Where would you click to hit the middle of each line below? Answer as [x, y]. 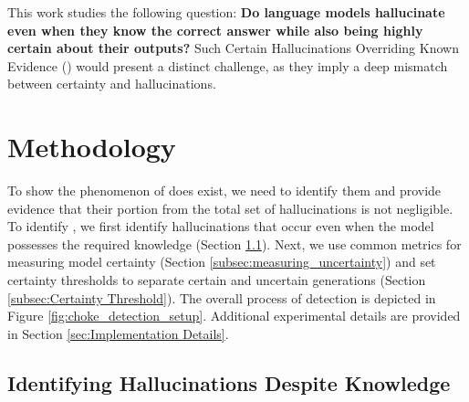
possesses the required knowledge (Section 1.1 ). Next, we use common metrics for [234, 243]
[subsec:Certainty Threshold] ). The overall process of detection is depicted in [222, 297]
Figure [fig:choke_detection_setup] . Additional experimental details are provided [234, 316]
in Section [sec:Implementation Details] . [118, 333]
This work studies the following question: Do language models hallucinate [226, 12]
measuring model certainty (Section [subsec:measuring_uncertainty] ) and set [222, 262]
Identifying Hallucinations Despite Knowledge [229, 382]
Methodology [92, 147]
